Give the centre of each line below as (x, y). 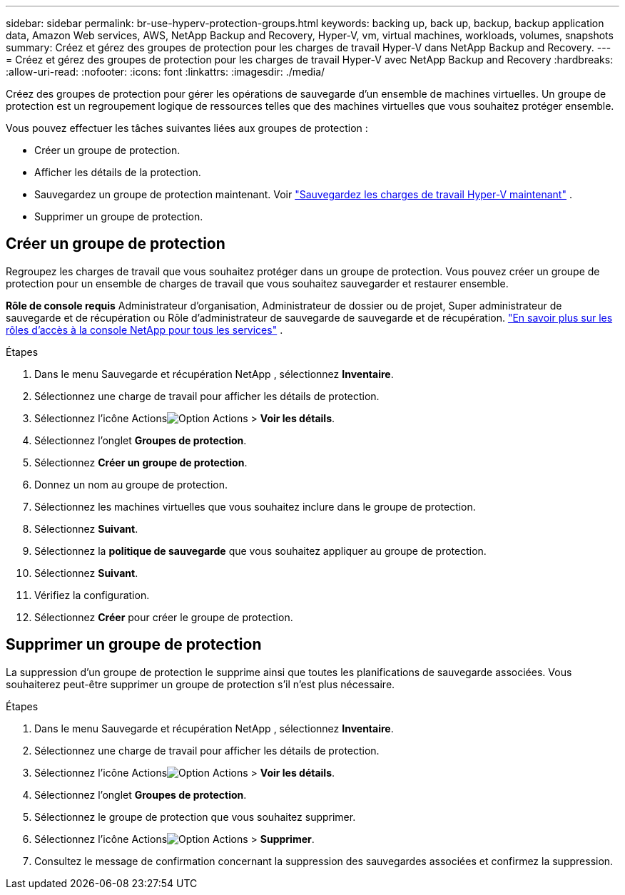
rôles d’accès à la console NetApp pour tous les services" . (144, 329)
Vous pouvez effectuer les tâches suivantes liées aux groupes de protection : (187, 128)
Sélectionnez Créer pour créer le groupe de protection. (164, 617)
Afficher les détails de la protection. (118, 172)
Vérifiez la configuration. (92, 595)
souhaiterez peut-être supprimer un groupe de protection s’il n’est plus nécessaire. (200, 684)
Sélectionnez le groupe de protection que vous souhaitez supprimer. (195, 817)
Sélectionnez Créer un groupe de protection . (141, 462)
